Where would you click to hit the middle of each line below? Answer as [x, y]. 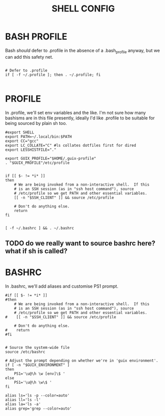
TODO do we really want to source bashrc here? [80, 244]
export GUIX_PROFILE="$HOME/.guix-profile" [51, 158]
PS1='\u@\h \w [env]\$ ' [40, 374]
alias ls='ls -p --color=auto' [37, 396]
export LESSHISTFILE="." [31, 150]
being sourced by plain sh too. [36, 123]
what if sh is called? [36, 251]
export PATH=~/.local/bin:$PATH [38, 137]
